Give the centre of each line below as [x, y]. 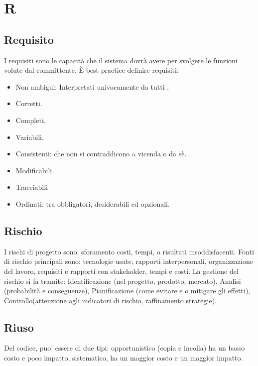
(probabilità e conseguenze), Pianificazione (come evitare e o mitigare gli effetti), [127, 291]
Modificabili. [35, 170]
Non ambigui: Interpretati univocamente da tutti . [92, 86]
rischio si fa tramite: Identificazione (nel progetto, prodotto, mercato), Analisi [123, 281]
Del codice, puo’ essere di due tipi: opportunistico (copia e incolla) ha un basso [125, 348]
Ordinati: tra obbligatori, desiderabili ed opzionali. [93, 203]
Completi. [31, 120]
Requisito [29, 39]
